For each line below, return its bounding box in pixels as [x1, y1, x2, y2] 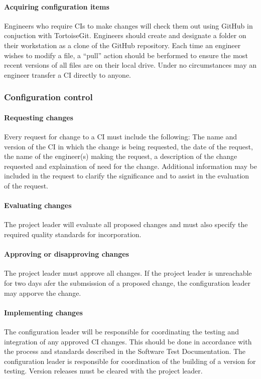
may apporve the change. [4, 287, 81, 298]
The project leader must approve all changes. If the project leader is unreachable [4, 268, 252, 278]
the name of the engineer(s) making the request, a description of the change [4, 151, 237, 161]
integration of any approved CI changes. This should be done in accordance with [4, 336, 252, 346]
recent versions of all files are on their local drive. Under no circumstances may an [4, 60, 257, 70]
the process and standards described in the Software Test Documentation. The [4, 346, 246, 356]
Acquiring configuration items [4, 1, 109, 12]
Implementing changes [4, 307, 83, 317]
